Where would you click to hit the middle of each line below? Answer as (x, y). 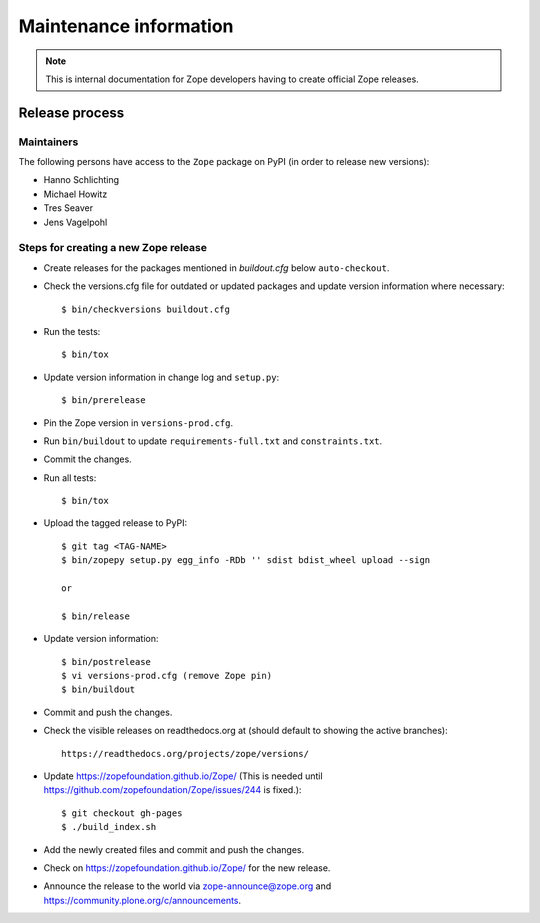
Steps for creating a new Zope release (112, 248)
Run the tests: (72, 331)
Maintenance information (126, 26)
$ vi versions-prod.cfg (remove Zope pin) (167, 675)
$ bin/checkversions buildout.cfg (145, 309)
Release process (71, 112)
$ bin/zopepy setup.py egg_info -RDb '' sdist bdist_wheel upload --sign (246, 560)
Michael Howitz (75, 194)
